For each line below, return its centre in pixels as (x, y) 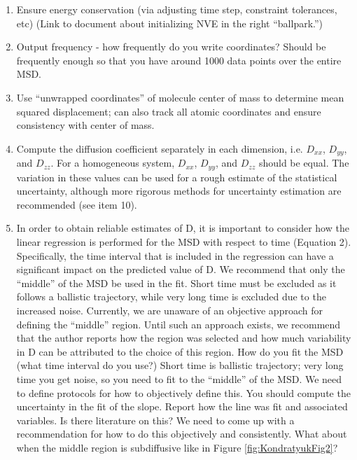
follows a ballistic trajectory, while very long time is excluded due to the (171, 297)
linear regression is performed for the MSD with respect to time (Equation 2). (184, 242)
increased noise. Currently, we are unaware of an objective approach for (169, 310)
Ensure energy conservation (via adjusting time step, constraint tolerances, (177, 9)
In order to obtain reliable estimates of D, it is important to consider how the (183, 228)
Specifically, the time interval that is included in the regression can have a (175, 255)
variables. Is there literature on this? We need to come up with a (155, 420)
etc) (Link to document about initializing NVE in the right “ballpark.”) (170, 23)
